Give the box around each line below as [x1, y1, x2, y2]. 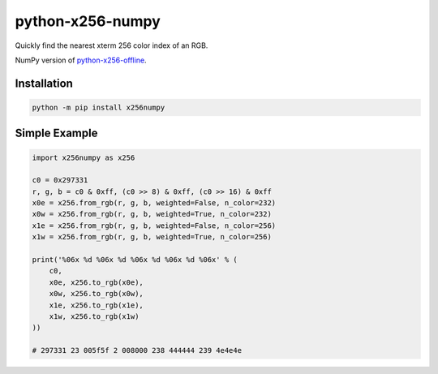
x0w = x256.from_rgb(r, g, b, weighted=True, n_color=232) [32, 209, 272, 219]
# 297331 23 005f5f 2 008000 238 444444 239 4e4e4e [32, 346, 243, 355]
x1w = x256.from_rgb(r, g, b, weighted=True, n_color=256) [32, 232, 272, 242]
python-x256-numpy [15, 12, 161, 30]
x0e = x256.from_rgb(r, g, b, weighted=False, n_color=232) [32, 199, 277, 208]
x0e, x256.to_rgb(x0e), [49, 277, 144, 287]
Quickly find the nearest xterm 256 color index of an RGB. [15, 41, 208, 50]
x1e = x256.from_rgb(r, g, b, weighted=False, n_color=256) [32, 221, 277, 230]
